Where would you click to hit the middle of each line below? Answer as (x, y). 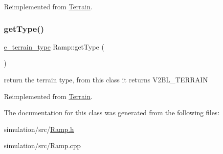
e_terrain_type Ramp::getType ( (54, 46)
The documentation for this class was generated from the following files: (112, 113)
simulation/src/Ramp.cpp (43, 145)
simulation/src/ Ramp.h (39, 129)
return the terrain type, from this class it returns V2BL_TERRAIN (106, 79)
